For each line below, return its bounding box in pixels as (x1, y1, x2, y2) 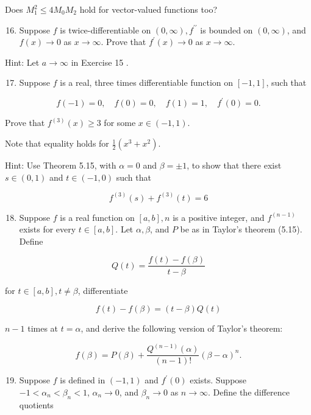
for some (104, 116, 136, 129)
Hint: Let (5, 55, 40, 68)
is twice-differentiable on (60, 23, 151, 36)
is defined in (60, 374, 105, 386)
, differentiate (77, 284, 128, 296)
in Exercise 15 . (71, 55, 129, 68)
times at (27, 322, 59, 335)
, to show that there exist (187, 159, 282, 172)
